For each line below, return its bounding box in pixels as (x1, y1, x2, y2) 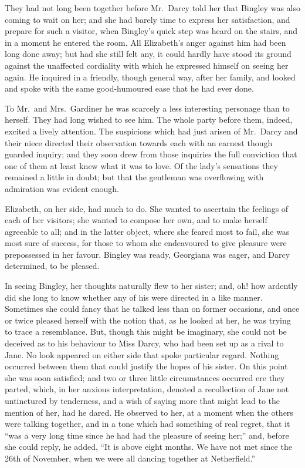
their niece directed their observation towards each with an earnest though (5, 136, 273, 149)
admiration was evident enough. (5, 182, 119, 194)
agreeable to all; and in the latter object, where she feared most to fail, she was (5, 225, 290, 237)
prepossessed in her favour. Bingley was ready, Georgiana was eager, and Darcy (5, 248, 290, 260)
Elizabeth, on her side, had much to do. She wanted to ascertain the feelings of (5, 202, 289, 214)
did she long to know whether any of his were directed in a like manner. (5, 291, 263, 303)
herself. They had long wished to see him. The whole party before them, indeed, (5, 113, 293, 126)
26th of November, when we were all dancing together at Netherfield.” (5, 452, 256, 464)
